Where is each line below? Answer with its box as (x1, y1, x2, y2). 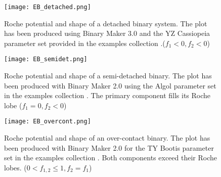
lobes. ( (4, 162, 27, 172)
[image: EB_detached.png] (4, 4, 91, 11)
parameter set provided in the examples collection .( (4, 37, 165, 48)
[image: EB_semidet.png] (4, 56, 87, 63)
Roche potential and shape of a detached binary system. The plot (4, 18, 207, 28)
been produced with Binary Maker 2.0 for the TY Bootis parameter (4, 142, 214, 153)
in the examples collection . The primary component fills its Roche (4, 90, 211, 101)
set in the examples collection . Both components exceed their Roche (4, 152, 217, 163)
